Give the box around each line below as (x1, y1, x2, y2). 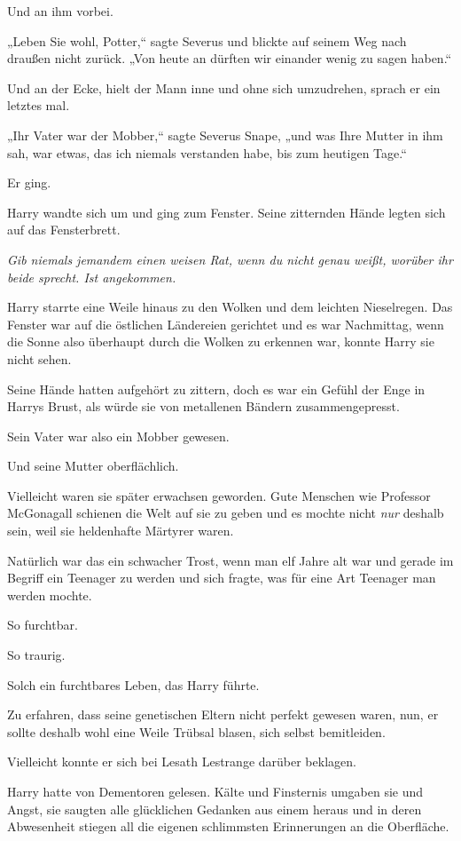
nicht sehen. (7, 349, 72, 368)
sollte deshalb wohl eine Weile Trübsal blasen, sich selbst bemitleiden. (7, 722, 386, 741)
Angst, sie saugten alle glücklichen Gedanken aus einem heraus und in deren (7, 799, 422, 818)
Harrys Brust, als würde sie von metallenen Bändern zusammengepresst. (7, 397, 400, 416)
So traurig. (7, 646, 66, 664)
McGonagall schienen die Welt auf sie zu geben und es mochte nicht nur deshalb (7, 504, 444, 522)
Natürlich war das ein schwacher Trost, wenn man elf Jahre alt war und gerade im (7, 551, 454, 569)
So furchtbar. (7, 615, 78, 634)
